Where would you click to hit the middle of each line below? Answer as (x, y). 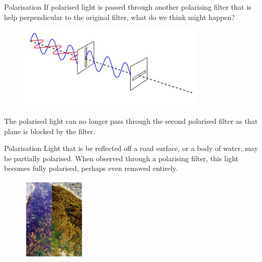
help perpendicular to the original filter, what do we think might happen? (120, 17)
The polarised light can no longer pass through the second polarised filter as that (131, 121)
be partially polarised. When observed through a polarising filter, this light (121, 158)
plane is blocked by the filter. (50, 131)
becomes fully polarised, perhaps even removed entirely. (91, 168)
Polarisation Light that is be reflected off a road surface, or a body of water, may (131, 148)
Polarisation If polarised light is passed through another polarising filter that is (128, 7)
